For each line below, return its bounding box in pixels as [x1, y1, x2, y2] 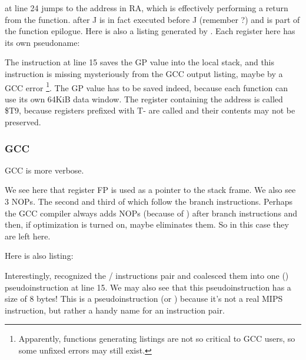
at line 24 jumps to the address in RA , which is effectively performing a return [5, 2, 288, 14]
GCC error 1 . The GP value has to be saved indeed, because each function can [5, 79, 288, 94]
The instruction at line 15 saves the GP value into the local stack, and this [5, 56, 275, 68]
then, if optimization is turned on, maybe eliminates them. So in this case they [5, 218, 289, 231]
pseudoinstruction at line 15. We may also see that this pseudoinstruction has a [5, 281, 291, 293]
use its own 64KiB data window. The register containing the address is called [5, 92, 283, 105]
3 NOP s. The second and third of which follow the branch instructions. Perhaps [5, 195, 293, 207]
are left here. [5, 229, 51, 242]
